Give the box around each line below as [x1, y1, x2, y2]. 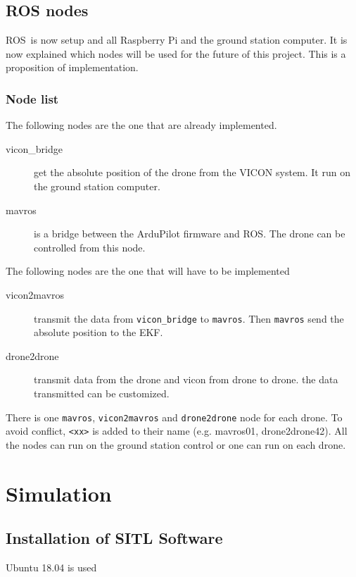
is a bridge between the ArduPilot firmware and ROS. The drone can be [34, 226, 345, 241]
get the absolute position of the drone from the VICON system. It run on [34, 165, 350, 180]
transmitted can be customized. [34, 385, 170, 400]
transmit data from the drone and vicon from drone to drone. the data [34, 372, 338, 387]
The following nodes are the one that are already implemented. [6, 118, 277, 132]
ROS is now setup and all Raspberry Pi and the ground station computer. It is [6, 32, 348, 47]
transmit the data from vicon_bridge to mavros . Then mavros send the [34, 311, 344, 325]
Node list [6, 89, 59, 107]
